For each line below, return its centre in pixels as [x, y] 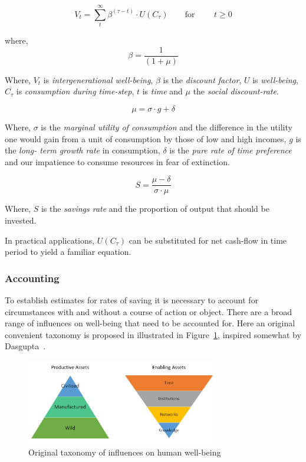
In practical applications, [50, 240]
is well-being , [275, 79]
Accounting [32, 278]
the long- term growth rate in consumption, [83, 150]
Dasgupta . [25, 346]
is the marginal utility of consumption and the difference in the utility [167, 127]
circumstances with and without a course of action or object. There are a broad [148, 311]
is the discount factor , [202, 79]
